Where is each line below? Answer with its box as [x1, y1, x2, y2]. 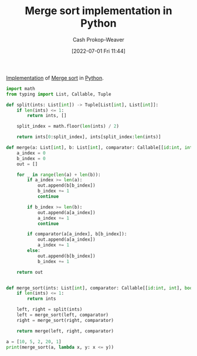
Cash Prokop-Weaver [72, 36, 125, 43]
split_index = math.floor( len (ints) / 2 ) [16, 124, 119, 129]
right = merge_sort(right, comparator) [16, 317, 114, 323]
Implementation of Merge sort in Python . [6, 74, 104, 81]
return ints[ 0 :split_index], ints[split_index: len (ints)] [16, 134, 161, 140]
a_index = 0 [16, 150, 46, 156]
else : [27, 248, 41, 254]
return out [16, 269, 43, 275]
